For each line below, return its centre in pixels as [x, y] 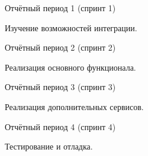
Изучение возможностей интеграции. [71, 27]
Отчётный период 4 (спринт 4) [60, 126]
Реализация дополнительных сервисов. [74, 106]
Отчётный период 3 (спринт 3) [60, 87]
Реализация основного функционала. [70, 67]
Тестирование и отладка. [49, 146]
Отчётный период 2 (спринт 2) [60, 47]
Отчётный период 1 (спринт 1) [60, 8]
